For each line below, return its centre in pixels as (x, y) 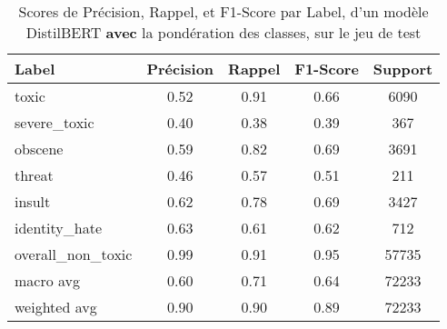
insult (33, 201)
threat (34, 175)
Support (403, 69)
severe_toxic (55, 122)
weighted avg (56, 307)
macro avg (48, 280)
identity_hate (59, 228)
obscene (39, 149)
